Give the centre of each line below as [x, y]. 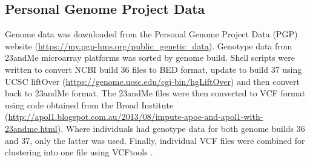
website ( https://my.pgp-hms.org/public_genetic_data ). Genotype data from [149, 45]
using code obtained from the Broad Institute [89, 104]
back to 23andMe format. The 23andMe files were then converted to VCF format [155, 93]
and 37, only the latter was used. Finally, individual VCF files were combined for [155, 140]
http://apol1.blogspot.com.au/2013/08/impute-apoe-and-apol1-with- [136, 117]
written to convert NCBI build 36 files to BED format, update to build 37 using [153, 69]
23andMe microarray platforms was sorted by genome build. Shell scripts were [150, 58]
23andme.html [31, 128]
